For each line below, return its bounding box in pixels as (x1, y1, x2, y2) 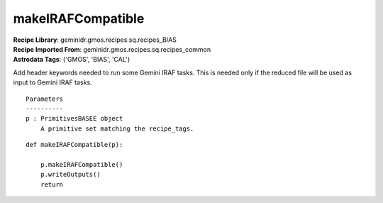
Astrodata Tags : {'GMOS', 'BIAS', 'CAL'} (13, 55, 131, 64)
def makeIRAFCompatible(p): (26, 141, 123, 149)
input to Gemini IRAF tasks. (13, 78, 92, 87)
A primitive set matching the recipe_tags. (40, 124, 194, 133)
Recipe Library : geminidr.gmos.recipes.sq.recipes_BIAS (13, 35, 177, 44)
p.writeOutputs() (40, 170, 101, 179)
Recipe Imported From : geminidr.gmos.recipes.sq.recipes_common (13, 45, 211, 53)
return (40, 180, 64, 188)
